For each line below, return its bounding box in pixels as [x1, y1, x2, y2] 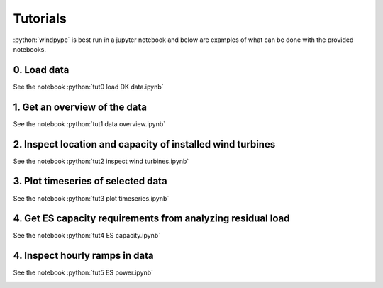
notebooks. [13, 45, 46, 53]
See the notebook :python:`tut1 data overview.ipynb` [13, 119, 166, 128]
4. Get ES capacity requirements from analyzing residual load [13, 213, 290, 225]
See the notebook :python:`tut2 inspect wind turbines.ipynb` [13, 157, 189, 165]
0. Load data [13, 64, 70, 76]
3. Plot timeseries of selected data [13, 175, 167, 187]
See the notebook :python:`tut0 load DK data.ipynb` [13, 82, 164, 91]
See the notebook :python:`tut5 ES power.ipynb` [13, 268, 154, 277]
